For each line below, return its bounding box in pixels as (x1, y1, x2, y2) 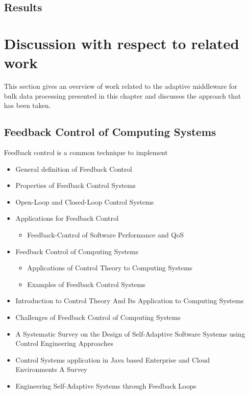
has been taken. (4, 100, 51, 110)
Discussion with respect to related (4, 33, 239, 53)
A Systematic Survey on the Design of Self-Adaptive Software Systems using (15, 328, 245, 339)
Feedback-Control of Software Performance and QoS (27, 230, 184, 240)
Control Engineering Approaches (15, 338, 113, 348)
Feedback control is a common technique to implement (4, 147, 168, 158)
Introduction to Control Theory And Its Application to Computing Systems (15, 295, 244, 306)
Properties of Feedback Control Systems (15, 180, 136, 190)
